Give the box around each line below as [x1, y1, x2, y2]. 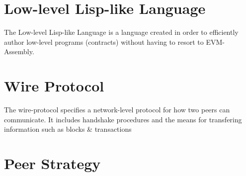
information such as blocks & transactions [4, 124, 132, 134]
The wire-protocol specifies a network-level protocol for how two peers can [4, 104, 230, 115]
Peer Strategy [4, 153, 101, 173]
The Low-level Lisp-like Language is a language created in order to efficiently [4, 27, 239, 37]
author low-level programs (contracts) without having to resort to [4, 36, 204, 47]
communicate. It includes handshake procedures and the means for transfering [4, 114, 242, 124]
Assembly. [4, 46, 34, 57]
